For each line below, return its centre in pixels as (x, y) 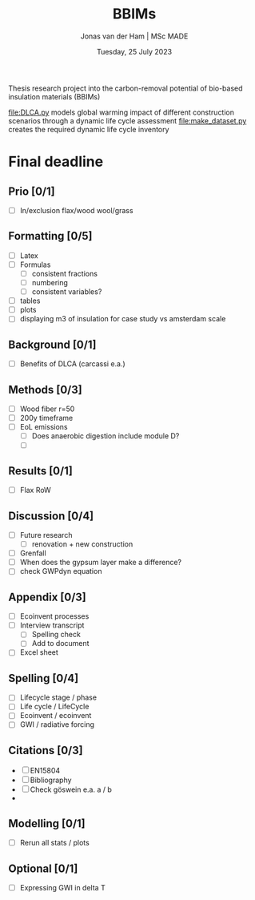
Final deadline (56, 162)
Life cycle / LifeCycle (54, 707)
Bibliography (51, 780)
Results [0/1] (41, 471)
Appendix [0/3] (47, 597)
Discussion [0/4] (51, 516)
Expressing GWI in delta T (62, 888)
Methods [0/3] (45, 389)
